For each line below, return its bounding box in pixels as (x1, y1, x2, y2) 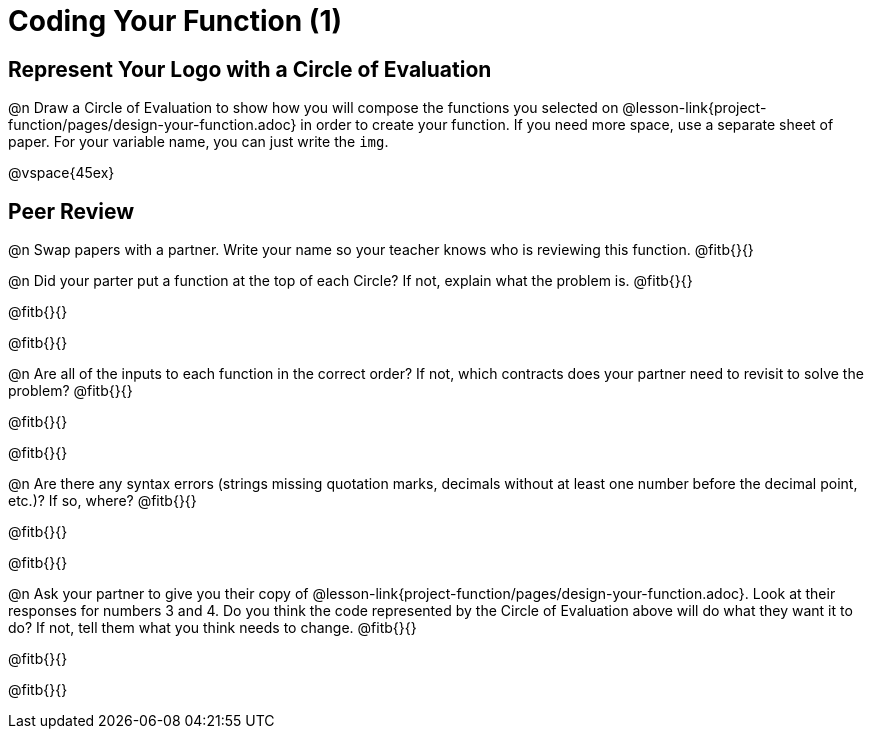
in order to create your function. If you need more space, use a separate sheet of (300, 116, 834, 134)
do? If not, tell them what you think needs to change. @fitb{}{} (8, 619, 417, 637)
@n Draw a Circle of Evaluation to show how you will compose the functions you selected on (8, 99, 619, 117)
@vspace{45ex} (8, 164, 115, 182)
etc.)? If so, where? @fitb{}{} (8, 492, 197, 510)
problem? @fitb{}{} (8, 382, 133, 400)
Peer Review (8, 198, 134, 224)
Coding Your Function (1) (8, 4, 343, 38)
